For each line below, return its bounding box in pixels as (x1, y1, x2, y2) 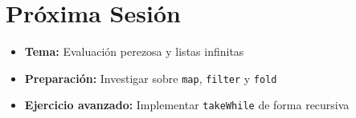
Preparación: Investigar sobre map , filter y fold (24, 69, 277, 86)
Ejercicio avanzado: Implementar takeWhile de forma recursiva (24, 96, 350, 113)
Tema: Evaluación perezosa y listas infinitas (24, 43, 244, 60)
